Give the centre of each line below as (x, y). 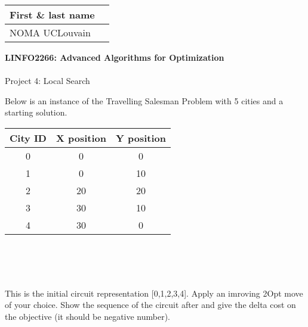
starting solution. (36, 112)
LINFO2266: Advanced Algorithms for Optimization (115, 57)
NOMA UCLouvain (50, 32)
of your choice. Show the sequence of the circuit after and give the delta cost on (150, 305)
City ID (28, 138)
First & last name (52, 15)
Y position (141, 138)
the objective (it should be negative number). (88, 316)
